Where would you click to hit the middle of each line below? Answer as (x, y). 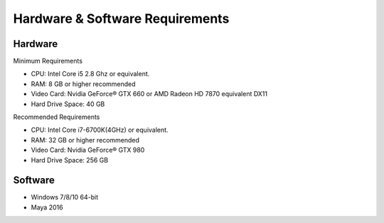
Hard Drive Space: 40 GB (68, 104)
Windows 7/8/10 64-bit (65, 197)
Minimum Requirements (48, 61)
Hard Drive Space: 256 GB (70, 160)
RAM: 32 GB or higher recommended (85, 140)
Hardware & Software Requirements (121, 19)
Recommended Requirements (57, 117)
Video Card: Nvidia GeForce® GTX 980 (88, 150)
